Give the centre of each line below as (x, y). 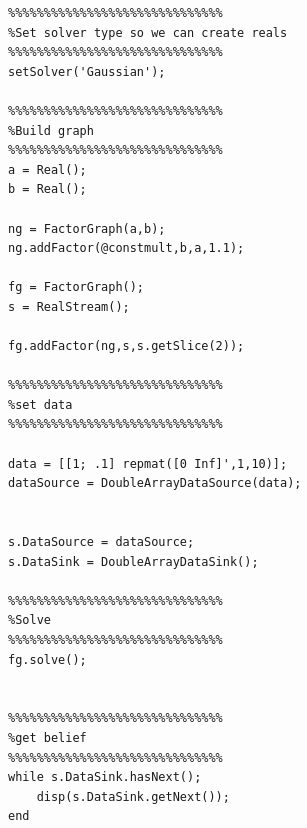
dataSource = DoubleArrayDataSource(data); (155, 483)
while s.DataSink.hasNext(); (105, 777)
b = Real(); (47, 189)
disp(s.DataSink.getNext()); (133, 796)
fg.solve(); (47, 659)
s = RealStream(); (69, 306)
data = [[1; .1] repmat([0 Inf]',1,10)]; (148, 463)
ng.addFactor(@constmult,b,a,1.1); (126, 248)
